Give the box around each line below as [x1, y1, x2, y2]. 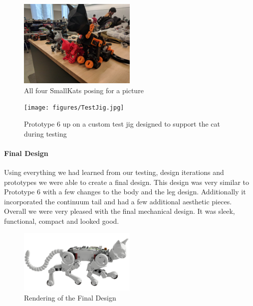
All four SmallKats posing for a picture [24, 85, 144, 95]
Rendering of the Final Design [24, 292, 116, 303]
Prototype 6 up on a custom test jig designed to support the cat [24, 118, 220, 129]
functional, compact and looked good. [4, 215, 119, 226]
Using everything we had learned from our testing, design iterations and [4, 166, 224, 177]
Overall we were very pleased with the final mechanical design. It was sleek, [4, 206, 235, 216]
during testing [24, 128, 67, 139]
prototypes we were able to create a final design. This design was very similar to [4, 176, 249, 187]
